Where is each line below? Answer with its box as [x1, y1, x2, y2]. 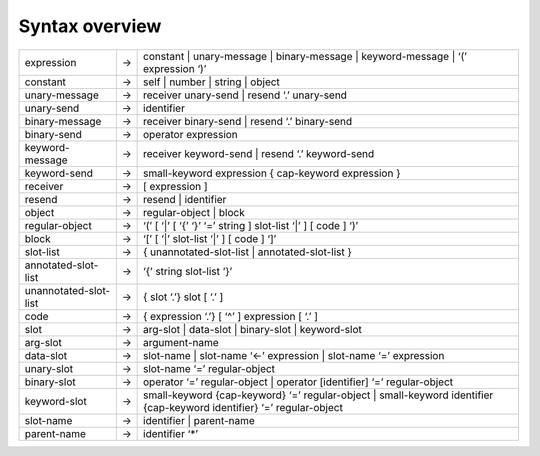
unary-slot [24, 361, 74, 375]
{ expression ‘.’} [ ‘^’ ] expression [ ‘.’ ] [143, 309, 319, 323]
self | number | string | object [143, 75, 280, 89]
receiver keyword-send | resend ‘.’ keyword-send [143, 146, 375, 160]
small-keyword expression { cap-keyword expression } [143, 166, 401, 180]
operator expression [143, 127, 239, 141]
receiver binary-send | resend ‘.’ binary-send [143, 114, 353, 128]
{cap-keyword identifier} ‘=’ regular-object [143, 400, 344, 414]
